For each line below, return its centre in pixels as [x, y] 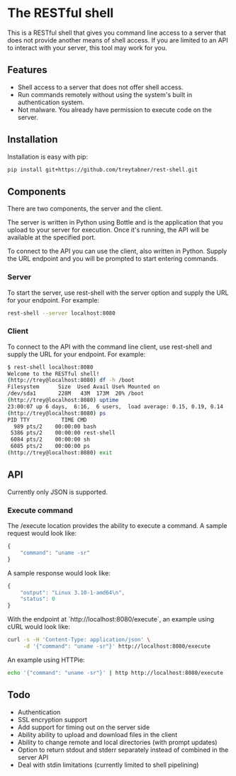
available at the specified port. [52, 237]
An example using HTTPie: [46, 660]
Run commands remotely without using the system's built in [105, 94]
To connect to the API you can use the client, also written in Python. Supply [117, 251]
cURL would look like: [39, 627]
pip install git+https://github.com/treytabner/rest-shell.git [103, 169]
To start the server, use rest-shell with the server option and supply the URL [118, 293]
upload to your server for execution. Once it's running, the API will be [108, 230]
